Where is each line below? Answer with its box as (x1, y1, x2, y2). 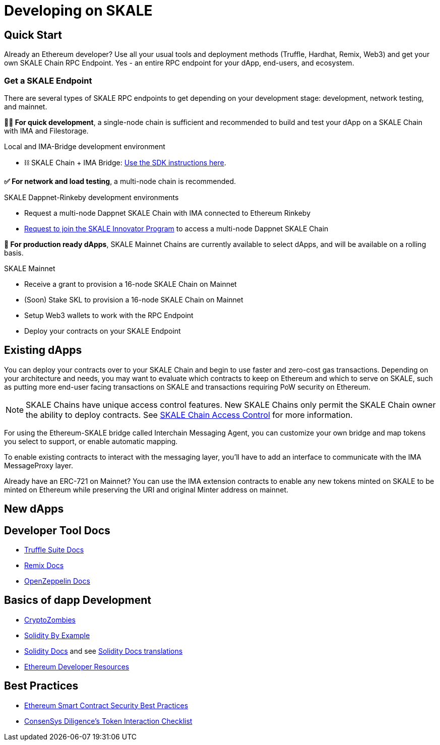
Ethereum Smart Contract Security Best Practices (24, 701, 188, 710)
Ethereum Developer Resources (24, 662, 130, 671)
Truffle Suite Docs (24, 545, 84, 554)
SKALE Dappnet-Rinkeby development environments (4, 193, 179, 202)
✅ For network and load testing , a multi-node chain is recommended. (4, 176, 236, 185)
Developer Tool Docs (4, 524, 110, 537)
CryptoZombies (24, 615, 76, 624)
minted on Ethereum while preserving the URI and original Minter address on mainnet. (4, 485, 289, 494)
